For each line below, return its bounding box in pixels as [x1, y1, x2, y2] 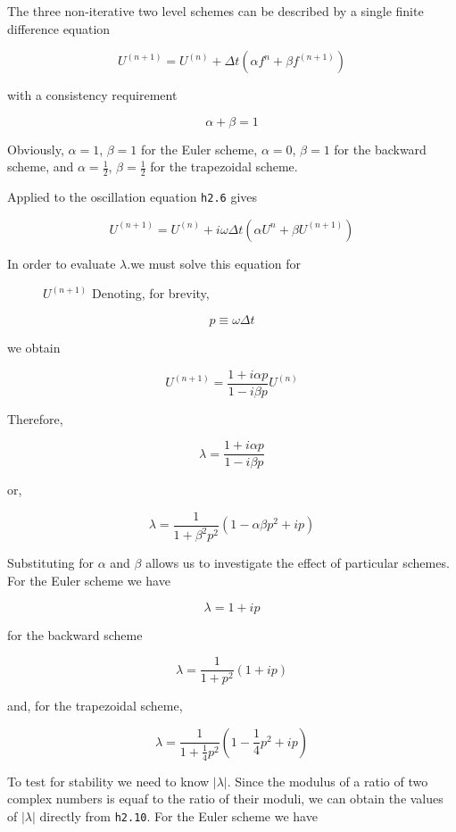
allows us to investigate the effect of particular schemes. [145, 553, 450, 572]
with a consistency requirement [7, 86, 178, 104]
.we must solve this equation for [127, 254, 301, 272]
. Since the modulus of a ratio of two [227, 771, 428, 790]
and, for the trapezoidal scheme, [7, 696, 183, 715]
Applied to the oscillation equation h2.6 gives [7, 187, 258, 206]
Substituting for [7, 553, 94, 572]
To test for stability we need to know [7, 771, 210, 790]
